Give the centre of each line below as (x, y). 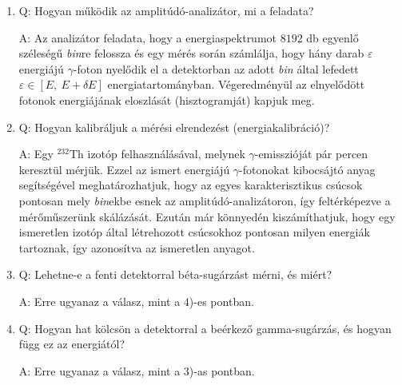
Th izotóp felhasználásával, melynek (157, 154)
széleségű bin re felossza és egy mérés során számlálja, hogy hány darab (191, 53)
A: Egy (36, 154)
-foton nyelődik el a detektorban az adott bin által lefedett (216, 68)
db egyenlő (332, 37)
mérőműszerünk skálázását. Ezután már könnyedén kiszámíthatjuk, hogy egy (207, 216)
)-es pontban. (221, 301)
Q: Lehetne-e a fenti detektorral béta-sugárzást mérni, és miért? (175, 274)
